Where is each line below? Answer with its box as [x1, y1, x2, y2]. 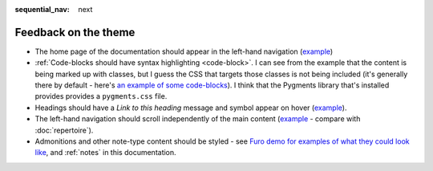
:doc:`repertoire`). [34, 125, 94, 135]
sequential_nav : [14, 5, 70, 14]
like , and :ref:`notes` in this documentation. [34, 148, 176, 157]
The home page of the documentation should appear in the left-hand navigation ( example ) [34, 47, 334, 56]
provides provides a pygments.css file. [34, 92, 168, 101]
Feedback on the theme [14, 25, 136, 39]
